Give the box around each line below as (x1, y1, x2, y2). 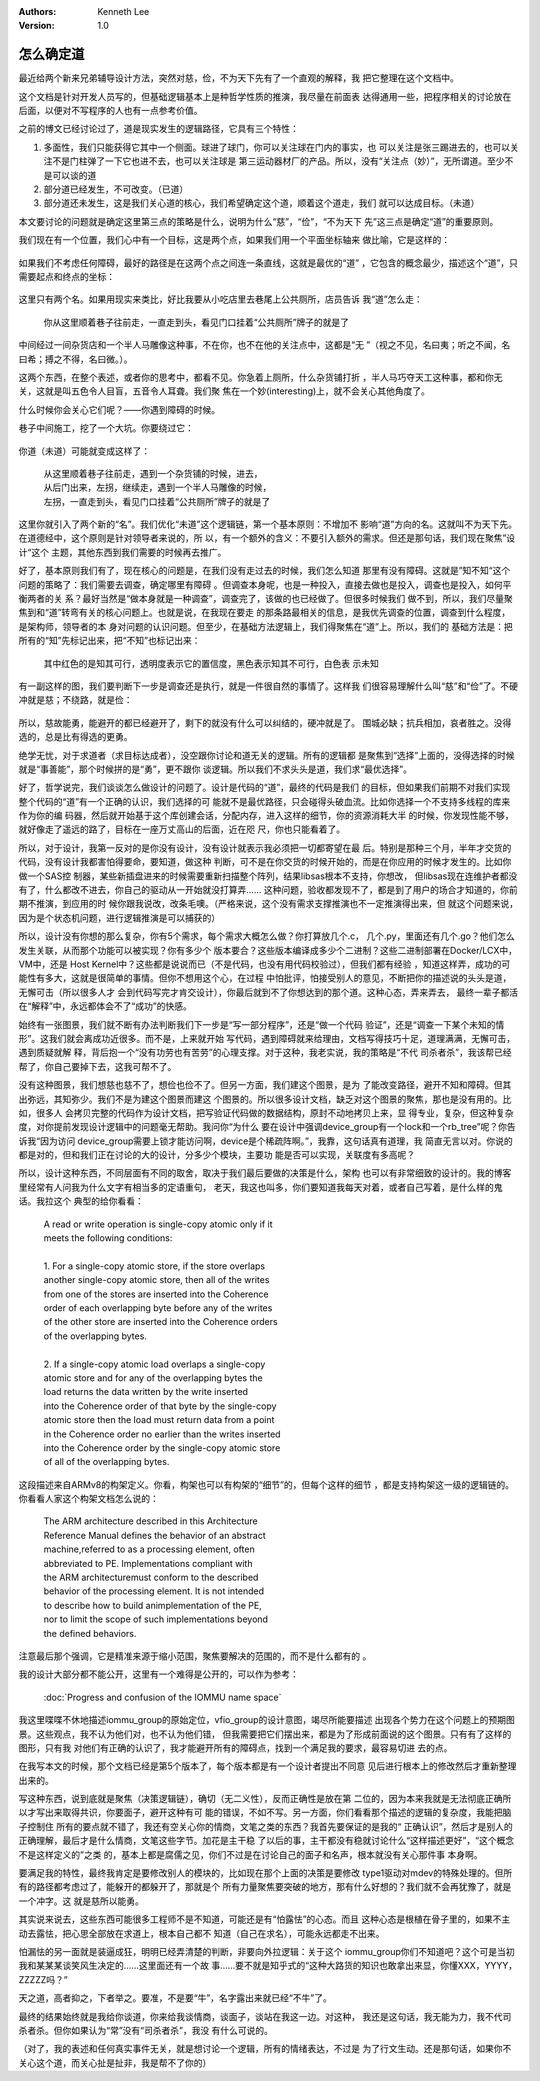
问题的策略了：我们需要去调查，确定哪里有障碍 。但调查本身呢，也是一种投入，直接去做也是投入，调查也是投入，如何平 (18, 578, 512, 590)
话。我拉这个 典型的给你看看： (18, 1195, 144, 1207)
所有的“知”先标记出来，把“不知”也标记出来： (18, 635, 201, 647)
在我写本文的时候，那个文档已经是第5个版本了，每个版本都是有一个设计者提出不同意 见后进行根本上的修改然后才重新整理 (18, 1760, 517, 1772)
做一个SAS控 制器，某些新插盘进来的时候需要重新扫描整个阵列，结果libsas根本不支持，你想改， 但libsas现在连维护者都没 (18, 870, 518, 882)
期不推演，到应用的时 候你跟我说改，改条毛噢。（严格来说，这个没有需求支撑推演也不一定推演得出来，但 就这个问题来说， (18, 898, 519, 910)
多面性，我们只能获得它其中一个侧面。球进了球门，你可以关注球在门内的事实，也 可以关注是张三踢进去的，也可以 (43, 141, 510, 153)
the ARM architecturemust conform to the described (43, 1571, 259, 1584)
